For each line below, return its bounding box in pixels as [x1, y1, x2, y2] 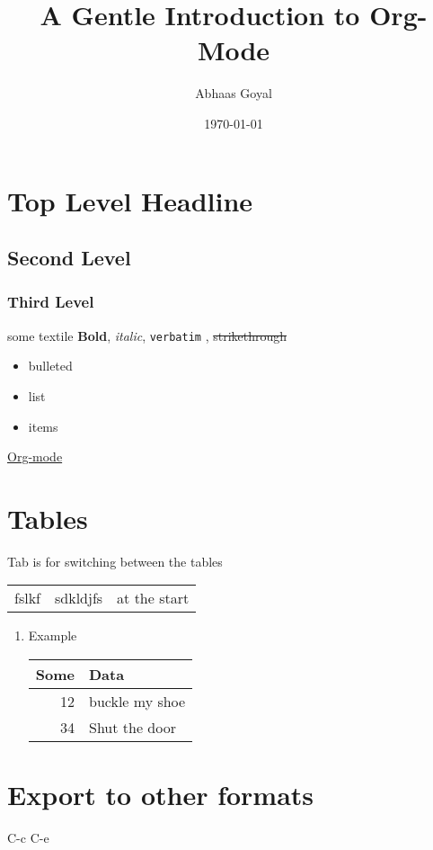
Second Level [7, 244, 131, 272]
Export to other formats [7, 776, 314, 813]
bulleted [28, 356, 73, 375]
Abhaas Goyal [195, 84, 272, 103]
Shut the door [88, 717, 176, 738]
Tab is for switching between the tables [7, 551, 223, 570]
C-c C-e [7, 828, 49, 847]
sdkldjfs [55, 587, 103, 609]
